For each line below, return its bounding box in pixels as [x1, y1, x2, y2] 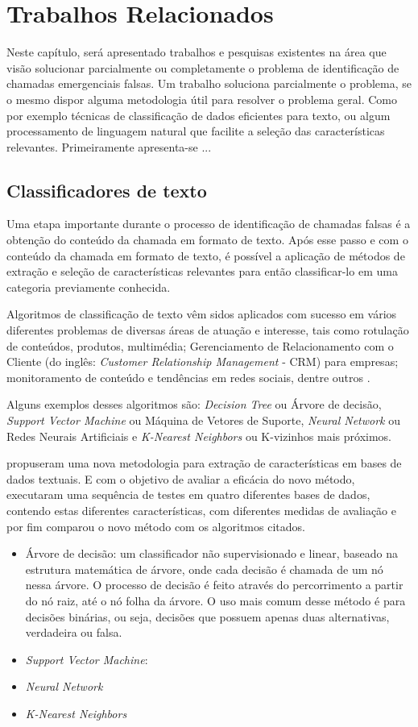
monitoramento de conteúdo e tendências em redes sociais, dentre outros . [6, 368, 370, 385]
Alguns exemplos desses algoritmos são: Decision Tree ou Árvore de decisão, [6, 396, 382, 413]
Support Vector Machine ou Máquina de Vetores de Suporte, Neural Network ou [6, 412, 400, 429]
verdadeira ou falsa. [25, 624, 122, 641]
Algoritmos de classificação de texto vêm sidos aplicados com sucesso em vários [6, 305, 397, 322]
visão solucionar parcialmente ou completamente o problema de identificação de [6, 59, 399, 76]
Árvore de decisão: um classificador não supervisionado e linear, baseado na [25, 545, 399, 562]
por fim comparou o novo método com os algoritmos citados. [6, 517, 305, 534]
